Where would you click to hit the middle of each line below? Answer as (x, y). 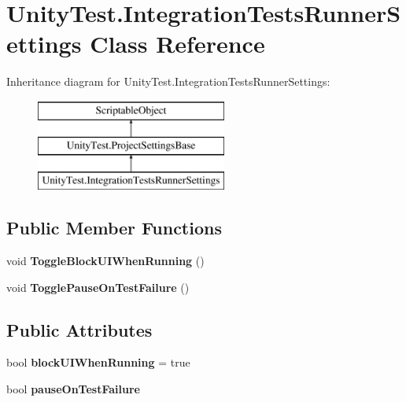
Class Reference (177, 44)
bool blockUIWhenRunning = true (98, 362)
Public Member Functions (114, 228)
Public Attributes (79, 329)
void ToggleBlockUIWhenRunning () (105, 261)
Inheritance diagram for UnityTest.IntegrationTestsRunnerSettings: (168, 81)
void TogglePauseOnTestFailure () (98, 287)
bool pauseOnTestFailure (73, 389)
